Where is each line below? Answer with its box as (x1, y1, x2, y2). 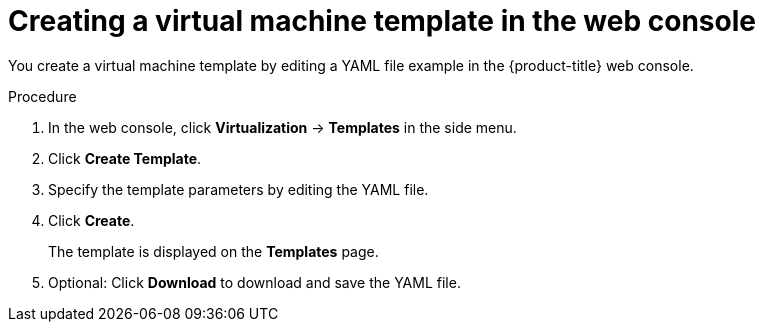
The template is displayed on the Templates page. (48, 242, 379, 260)
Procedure (8, 87, 77, 105)
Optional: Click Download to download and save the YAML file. (48, 273, 461, 291)
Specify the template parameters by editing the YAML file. (48, 180, 429, 198)
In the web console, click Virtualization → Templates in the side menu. (48, 118, 517, 136)
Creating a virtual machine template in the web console (8, 4, 756, 38)
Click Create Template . (48, 149, 202, 167)
